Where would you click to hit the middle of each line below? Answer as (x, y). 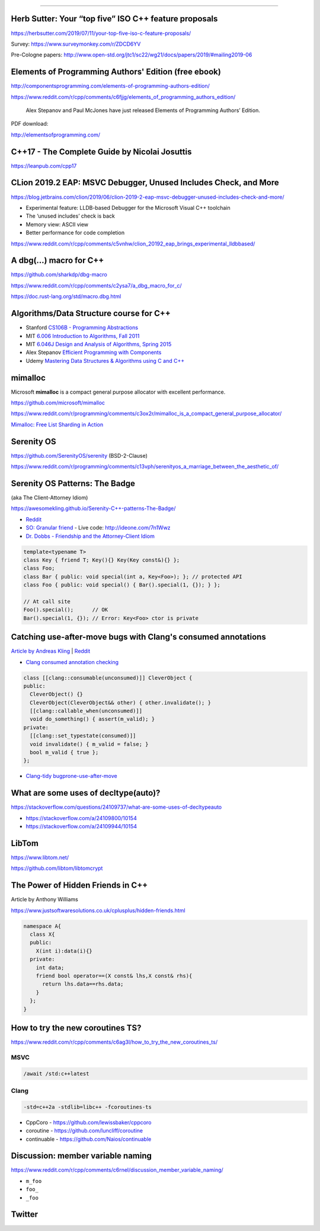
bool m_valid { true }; (64, 752)
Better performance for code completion (75, 233)
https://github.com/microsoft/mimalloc (58, 403)
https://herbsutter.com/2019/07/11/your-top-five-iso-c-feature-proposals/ (101, 33)
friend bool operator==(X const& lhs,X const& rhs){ (114, 976)
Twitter (25, 1215)
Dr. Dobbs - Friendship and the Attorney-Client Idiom (90, 536)
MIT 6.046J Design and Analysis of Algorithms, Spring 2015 (99, 344)
